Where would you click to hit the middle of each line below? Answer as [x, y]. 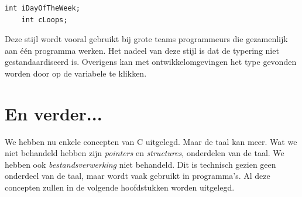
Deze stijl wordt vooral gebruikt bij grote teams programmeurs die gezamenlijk [146, 39]
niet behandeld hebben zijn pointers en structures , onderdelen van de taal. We [145, 153]
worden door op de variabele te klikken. [76, 73]
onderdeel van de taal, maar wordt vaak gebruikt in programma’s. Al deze [138, 176]
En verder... [54, 113]
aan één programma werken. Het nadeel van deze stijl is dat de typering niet [142, 50]
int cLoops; [44, 20]
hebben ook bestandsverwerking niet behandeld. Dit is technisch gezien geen [140, 164]
